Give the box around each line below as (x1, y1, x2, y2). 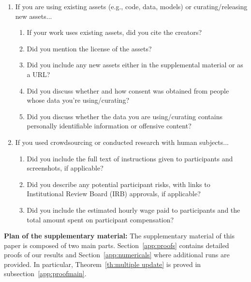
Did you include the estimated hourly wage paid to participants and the (27, 204, 240, 215)
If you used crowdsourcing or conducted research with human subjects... (15, 137, 229, 147)
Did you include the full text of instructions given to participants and (27, 153, 233, 163)
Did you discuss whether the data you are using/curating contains (27, 111, 222, 121)
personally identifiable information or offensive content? (27, 121, 192, 131)
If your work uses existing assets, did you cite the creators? (27, 27, 202, 37)
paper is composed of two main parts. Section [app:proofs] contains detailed (4, 240, 229, 250)
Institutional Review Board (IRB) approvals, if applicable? (27, 188, 201, 199)
